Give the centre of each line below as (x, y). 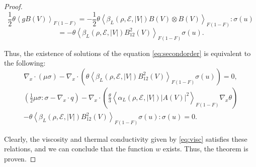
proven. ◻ (20, 159)
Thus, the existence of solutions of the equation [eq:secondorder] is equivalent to (127, 53)
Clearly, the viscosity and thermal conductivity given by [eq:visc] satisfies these (126, 138)
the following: (25, 63)
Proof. (13, 6)
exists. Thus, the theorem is (205, 149)
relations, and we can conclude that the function (79, 149)
